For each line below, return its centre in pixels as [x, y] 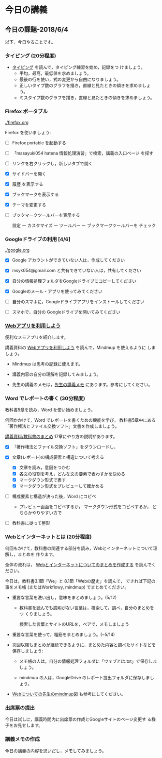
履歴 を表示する [28, 184]
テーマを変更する [29, 205]
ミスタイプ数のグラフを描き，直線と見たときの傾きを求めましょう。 [87, 98]
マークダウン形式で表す [43, 480]
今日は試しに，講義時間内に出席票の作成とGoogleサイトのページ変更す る [78, 719]
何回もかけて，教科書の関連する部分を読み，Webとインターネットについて [79, 548]
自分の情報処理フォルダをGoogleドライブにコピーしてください [74, 281]
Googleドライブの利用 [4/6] [38, 240]
